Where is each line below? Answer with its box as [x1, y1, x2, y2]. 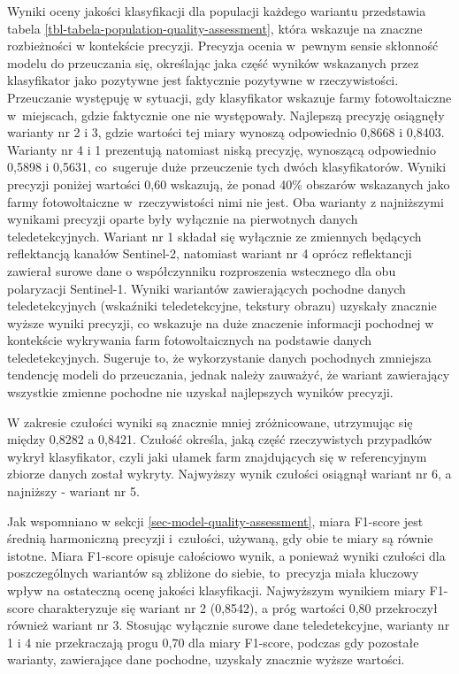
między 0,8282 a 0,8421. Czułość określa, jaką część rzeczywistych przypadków [7, 430, 432, 448]
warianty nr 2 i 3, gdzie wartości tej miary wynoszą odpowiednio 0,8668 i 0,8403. [7, 123, 445, 142]
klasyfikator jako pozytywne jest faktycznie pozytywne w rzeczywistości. [7, 71, 399, 89]
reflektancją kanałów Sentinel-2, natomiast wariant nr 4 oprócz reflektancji [7, 244, 412, 263]
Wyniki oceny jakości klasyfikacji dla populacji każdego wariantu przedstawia [7, 2, 426, 19]
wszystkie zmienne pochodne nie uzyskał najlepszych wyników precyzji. [7, 383, 394, 402]
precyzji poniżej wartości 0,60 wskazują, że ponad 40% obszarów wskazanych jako [7, 174, 450, 193]
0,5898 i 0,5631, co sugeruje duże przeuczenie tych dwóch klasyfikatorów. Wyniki [7, 157, 447, 176]
